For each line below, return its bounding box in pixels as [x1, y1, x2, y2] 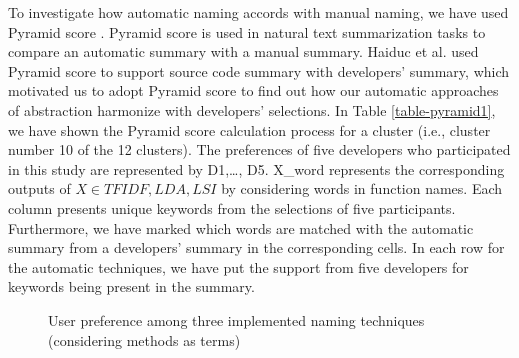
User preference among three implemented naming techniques [48, 309, 425, 330]
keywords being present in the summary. [8, 276, 255, 297]
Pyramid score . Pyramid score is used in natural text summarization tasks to [8, 21, 486, 42]
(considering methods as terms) [48, 329, 241, 350]
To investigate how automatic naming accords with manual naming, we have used [8, 2, 509, 22]
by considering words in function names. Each [221, 178, 503, 199]
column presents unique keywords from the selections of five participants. [8, 197, 456, 218]
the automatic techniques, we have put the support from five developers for [8, 256, 469, 277]
